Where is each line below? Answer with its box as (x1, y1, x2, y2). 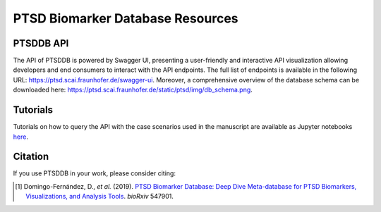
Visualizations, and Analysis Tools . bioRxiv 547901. (25, 192, 174, 201)
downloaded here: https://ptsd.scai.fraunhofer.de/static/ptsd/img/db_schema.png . (13, 85, 253, 94)
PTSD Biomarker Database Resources (13, 11, 238, 26)
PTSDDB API (13, 37, 69, 49)
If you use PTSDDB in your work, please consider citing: (13, 169, 176, 177)
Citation (13, 151, 49, 163)
